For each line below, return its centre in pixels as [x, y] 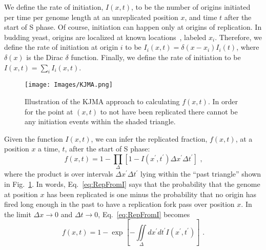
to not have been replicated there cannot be [169, 111]
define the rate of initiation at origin [61, 47]
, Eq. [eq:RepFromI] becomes [144, 214]
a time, [49, 149]
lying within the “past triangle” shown [201, 174]
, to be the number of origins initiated [191, 7]
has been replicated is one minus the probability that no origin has [151, 194]
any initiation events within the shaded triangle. [100, 121]
